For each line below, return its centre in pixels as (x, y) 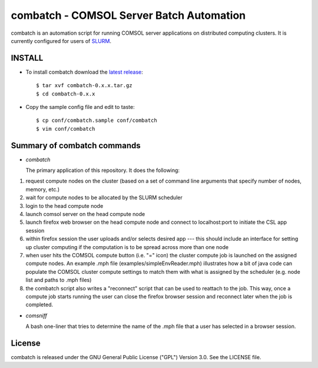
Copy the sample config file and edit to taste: (80, 107)
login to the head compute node (64, 205)
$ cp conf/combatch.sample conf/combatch (97, 120)
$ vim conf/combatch (66, 129)
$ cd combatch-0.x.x (66, 94)
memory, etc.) (43, 189)
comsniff (36, 316)
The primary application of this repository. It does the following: (102, 170)
